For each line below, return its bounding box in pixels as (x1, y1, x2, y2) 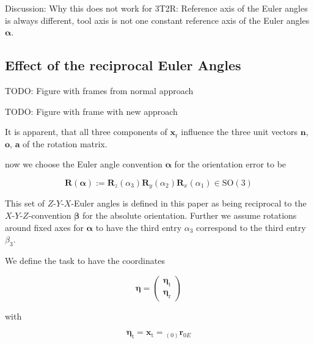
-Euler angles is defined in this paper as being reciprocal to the (71, 197, 307, 210)
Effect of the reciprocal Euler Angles (5, 56, 241, 75)
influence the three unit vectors (181, 125, 298, 138)
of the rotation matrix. (23, 137, 108, 150)
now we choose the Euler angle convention (5, 158, 162, 170)
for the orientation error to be (174, 158, 287, 170)
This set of (5, 197, 45, 210)
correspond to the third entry (196, 221, 306, 233)
